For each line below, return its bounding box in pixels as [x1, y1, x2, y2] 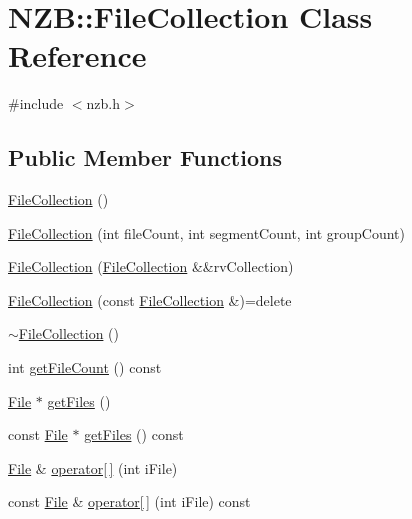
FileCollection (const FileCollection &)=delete [8, 289, 292, 310]
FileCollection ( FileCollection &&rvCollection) [8, 256, 294, 277]
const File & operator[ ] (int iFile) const [8, 491, 251, 512]
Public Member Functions [8, 142, 282, 173]
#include [8, 93, 64, 114]
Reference [8, 35, 147, 76]
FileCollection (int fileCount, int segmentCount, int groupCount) [8, 222, 406, 243]
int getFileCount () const [8, 357, 162, 378]
